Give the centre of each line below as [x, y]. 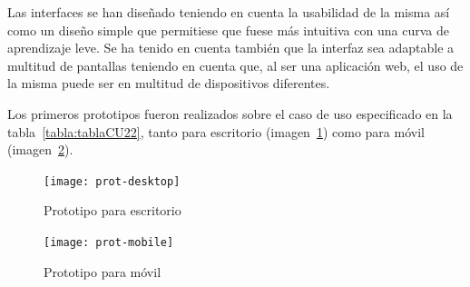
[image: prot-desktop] [112, 181]
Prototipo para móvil [103, 271]
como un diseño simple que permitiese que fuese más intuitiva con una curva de [228, 30]
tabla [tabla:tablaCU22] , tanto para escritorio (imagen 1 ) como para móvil [216, 131]
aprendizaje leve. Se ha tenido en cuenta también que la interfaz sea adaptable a [231, 48]
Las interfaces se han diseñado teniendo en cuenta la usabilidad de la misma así [229, 12]
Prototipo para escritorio [113, 210]
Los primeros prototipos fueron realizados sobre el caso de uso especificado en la [230, 113]
